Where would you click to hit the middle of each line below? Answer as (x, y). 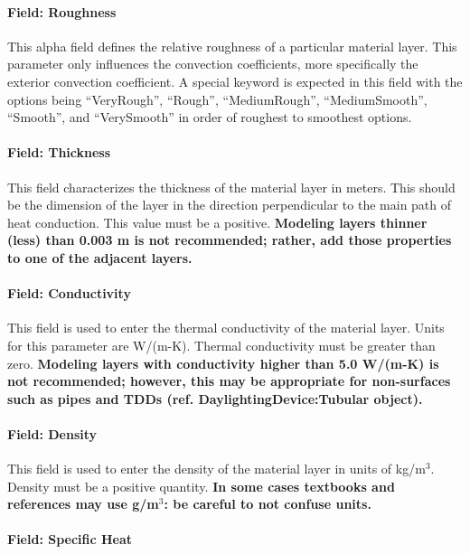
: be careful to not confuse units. (268, 504)
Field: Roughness (62, 11)
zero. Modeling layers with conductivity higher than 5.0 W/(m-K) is (223, 363)
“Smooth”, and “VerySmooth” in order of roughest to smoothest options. (210, 117)
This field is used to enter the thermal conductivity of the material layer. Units (226, 328)
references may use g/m (83, 504)
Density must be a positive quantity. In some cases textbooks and (201, 486)
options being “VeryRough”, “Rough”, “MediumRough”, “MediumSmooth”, (217, 99)
